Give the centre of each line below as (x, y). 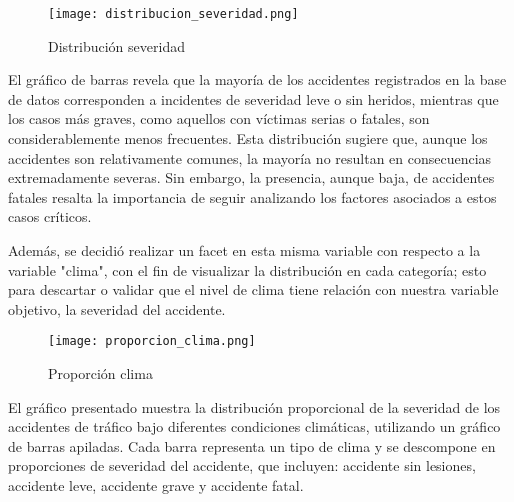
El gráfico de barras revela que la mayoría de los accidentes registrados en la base (257, 79)
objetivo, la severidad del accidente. (117, 308)
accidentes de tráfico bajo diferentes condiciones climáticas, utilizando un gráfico (254, 426)
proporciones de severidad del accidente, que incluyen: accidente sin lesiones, (242, 465)
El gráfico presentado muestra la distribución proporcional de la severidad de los (254, 406)
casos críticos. (50, 216)
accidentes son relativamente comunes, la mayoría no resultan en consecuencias (250, 157)
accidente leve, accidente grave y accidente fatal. (156, 485)
